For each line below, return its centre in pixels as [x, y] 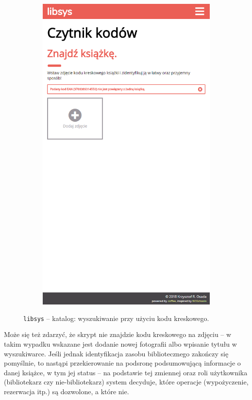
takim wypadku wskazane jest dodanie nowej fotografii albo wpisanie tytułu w [120, 344]
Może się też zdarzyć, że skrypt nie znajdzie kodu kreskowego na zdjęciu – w [118, 334]
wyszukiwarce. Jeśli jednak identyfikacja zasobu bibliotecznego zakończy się [116, 353]
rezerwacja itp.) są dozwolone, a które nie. [67, 391]
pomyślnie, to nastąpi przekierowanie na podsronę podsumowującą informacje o [122, 363]
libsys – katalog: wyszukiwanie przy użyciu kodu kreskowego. [116, 318]
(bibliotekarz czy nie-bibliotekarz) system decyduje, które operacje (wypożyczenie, [126, 382]
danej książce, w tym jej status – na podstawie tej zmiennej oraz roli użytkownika [126, 372]
